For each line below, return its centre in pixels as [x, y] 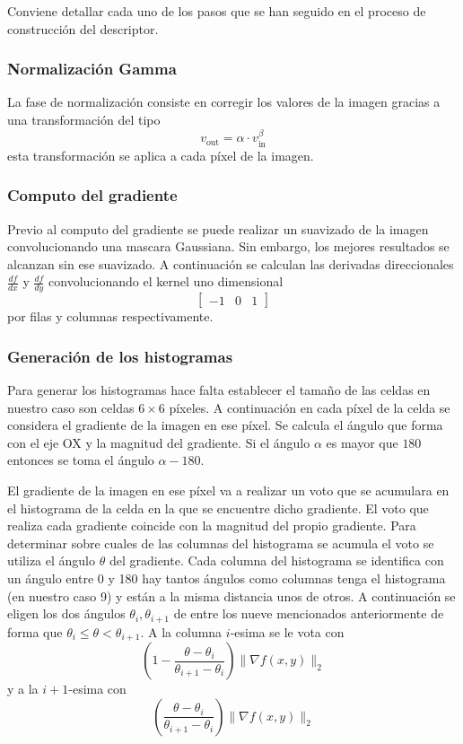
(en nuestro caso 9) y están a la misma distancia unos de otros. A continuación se [231, 595]
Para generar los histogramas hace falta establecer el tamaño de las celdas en [219, 390]
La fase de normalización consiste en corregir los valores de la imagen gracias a [224, 102]
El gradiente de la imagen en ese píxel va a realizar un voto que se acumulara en [228, 490]
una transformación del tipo [84, 119]
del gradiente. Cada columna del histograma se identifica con [276, 560]
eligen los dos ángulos [66, 613]
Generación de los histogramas [120, 356]
